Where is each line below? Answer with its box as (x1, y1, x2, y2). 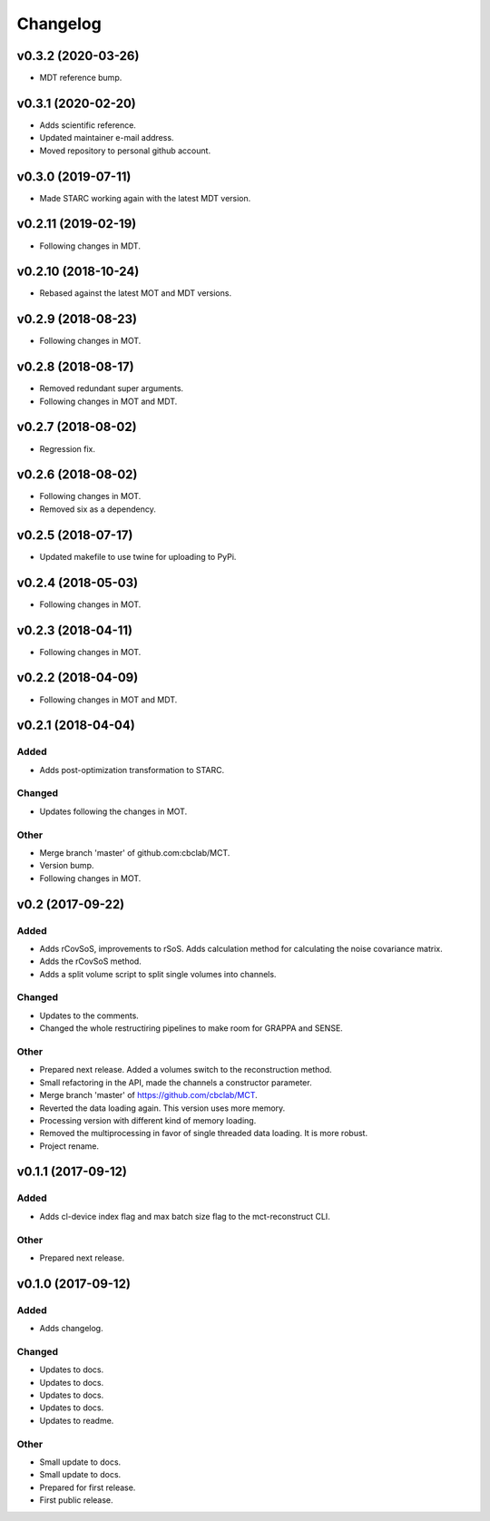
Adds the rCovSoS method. (39, 956, 142, 967)
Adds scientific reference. (39, 119, 136, 131)
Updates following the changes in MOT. (39, 806, 188, 817)
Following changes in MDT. (39, 240, 141, 251)
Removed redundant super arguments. (39, 383, 184, 394)
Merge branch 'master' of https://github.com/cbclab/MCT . (39, 1090, 258, 1101)
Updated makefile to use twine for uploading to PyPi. (39, 551, 237, 562)
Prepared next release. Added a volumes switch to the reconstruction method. (39, 1065, 332, 1075)
